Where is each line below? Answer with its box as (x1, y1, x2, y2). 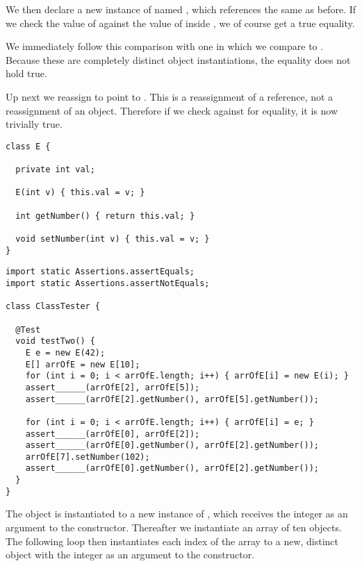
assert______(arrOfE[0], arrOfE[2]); (25, 428, 200, 439)
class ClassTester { (6, 301, 101, 312)
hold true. (6, 66, 47, 81)
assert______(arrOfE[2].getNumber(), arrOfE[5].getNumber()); (25, 394, 320, 404)
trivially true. (6, 117, 63, 131)
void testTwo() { (15, 336, 95, 347)
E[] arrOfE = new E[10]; (25, 359, 140, 369)
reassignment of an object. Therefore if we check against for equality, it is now (6, 103, 338, 117)
